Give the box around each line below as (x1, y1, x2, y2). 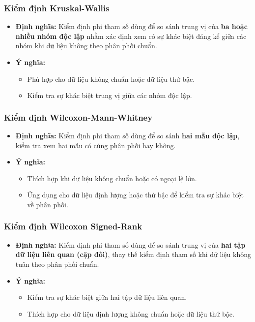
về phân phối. (27, 199, 68, 209)
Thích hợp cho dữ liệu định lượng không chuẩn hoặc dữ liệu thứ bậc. (27, 308, 234, 319)
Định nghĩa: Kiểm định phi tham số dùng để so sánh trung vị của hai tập (15, 239, 246, 250)
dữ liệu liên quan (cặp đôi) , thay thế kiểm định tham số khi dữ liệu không (15, 249, 251, 259)
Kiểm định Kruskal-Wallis (4, 1, 110, 14)
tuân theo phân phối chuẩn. (15, 258, 99, 269)
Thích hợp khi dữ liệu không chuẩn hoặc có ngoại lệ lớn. (27, 173, 197, 183)
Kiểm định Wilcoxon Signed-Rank (4, 220, 142, 232)
